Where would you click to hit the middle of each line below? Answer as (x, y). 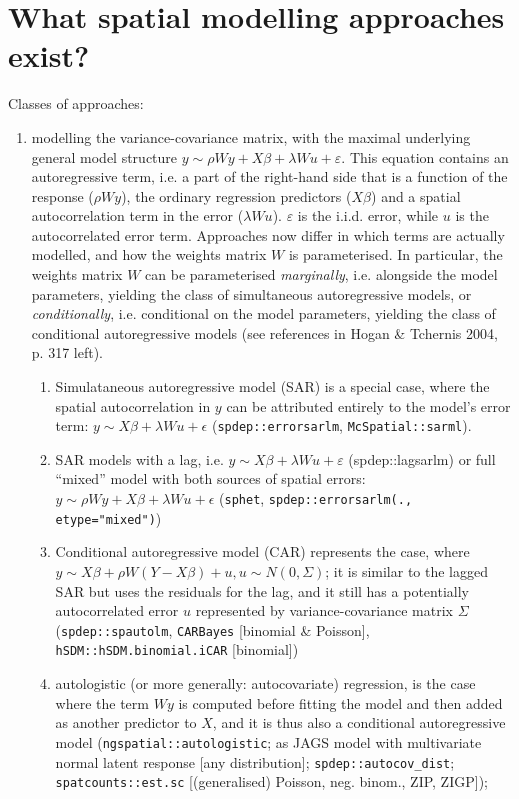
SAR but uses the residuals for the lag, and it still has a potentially (262, 590)
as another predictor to (126, 722)
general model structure (104, 156)
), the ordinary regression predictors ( (236, 195)
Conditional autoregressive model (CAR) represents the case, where (262, 551)
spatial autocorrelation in (133, 405)
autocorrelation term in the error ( (137, 215)
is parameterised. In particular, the (395, 254)
